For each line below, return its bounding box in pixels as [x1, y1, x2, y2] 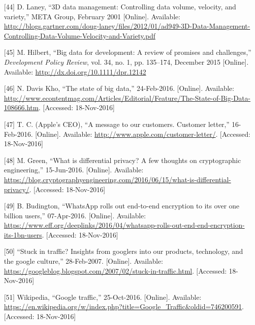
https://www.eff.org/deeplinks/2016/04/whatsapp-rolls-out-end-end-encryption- [4, 220, 245, 230]
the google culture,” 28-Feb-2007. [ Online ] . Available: [4, 256, 163, 266]
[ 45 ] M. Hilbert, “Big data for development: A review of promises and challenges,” [4, 47, 252, 57]
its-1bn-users [4, 229, 42, 240]
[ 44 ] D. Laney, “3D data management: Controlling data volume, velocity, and [4, 1, 236, 11]
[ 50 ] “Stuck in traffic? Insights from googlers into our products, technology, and [4, 246, 243, 256]
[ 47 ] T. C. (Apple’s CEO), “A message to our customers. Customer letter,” [4, 119, 230, 129]
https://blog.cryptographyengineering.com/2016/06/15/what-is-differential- [4, 174, 231, 184]
